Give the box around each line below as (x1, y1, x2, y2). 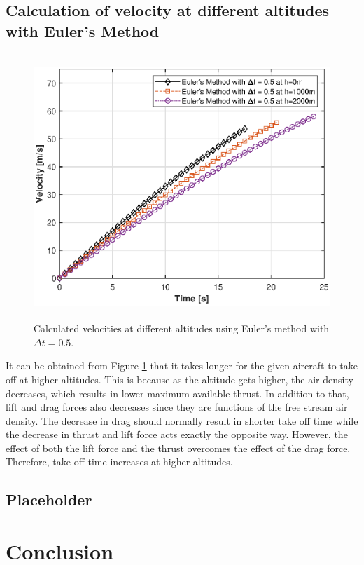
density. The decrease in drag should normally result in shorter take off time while (6, 413, 358, 428)
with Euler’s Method (6, 20, 160, 41)
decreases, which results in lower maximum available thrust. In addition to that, (6, 386, 349, 400)
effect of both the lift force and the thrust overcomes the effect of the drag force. (6, 440, 351, 455)
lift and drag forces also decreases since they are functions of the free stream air (6, 400, 348, 414)
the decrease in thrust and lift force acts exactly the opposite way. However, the (6, 427, 348, 442)
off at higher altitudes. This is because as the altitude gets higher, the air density (6, 372, 353, 386)
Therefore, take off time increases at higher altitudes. (6, 454, 233, 469)
